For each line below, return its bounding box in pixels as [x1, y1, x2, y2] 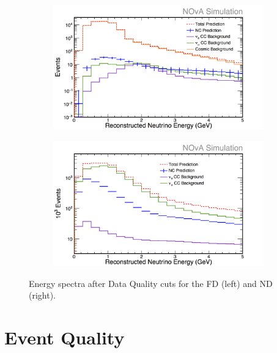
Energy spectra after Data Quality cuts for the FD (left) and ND [29, 277, 273, 289]
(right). [29, 289, 56, 302]
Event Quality [4, 325, 125, 350]
